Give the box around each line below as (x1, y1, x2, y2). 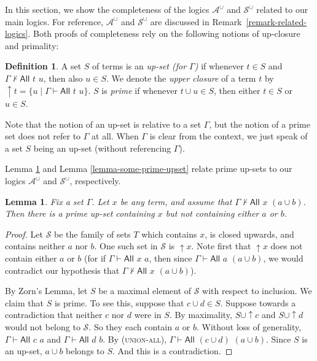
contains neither (5, 239, 65, 252)
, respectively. (69, 174, 121, 187)
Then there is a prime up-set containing (5, 207, 155, 220)
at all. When (92, 130, 139, 142)
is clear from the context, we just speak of (149, 130, 308, 142)
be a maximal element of (98, 284, 192, 297)
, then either (213, 83, 260, 96)
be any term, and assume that (120, 195, 232, 208)
